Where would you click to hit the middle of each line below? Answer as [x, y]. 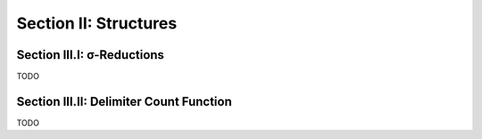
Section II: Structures [97, 23]
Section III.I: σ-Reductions [91, 55]
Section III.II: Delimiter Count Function [124, 101]
